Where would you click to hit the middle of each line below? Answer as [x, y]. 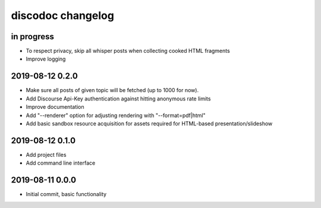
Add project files [46, 155]
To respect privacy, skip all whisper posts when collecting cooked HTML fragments [128, 51]
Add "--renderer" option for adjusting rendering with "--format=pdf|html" [116, 115]
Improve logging [46, 59]
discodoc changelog [62, 15]
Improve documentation [55, 107]
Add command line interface [61, 163]
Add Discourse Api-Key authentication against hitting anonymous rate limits [118, 99]
